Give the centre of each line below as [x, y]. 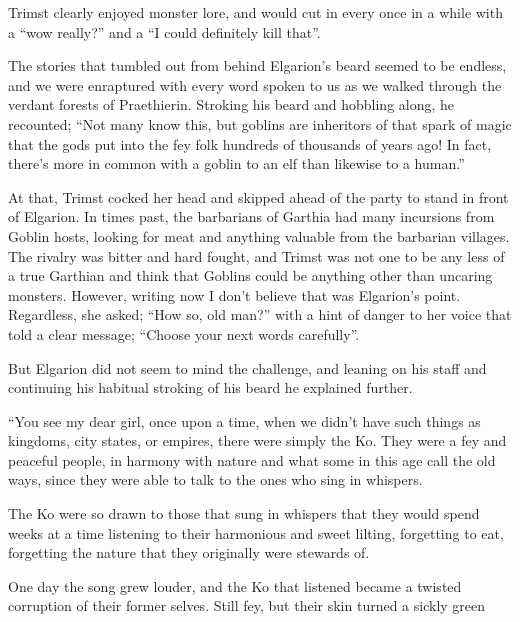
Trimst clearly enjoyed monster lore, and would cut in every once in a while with [255, 12]
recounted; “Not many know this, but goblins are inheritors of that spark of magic [260, 123]
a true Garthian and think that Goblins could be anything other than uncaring [250, 275]
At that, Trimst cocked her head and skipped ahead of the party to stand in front [258, 196]
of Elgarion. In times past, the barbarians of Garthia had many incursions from [251, 216]
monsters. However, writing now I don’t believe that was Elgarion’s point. [234, 294]
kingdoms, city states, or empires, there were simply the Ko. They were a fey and [257, 440]
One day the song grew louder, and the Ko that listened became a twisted [235, 585]
